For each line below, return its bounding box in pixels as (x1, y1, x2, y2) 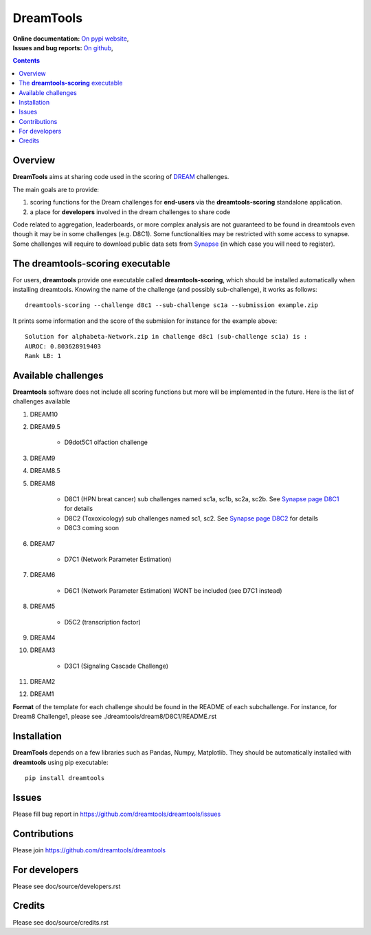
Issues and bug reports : (12, 43, 82, 52)
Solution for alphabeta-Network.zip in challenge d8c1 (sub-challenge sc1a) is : (25, 333, 308, 341)
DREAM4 (30, 633, 56, 642)
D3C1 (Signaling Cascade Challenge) (64, 662, 168, 670)
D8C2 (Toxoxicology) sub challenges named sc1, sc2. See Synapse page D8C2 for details (64, 514, 319, 523)
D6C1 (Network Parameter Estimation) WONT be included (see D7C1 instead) (64, 586, 282, 595)
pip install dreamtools (25, 774, 105, 781)
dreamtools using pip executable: (12, 758, 109, 766)
